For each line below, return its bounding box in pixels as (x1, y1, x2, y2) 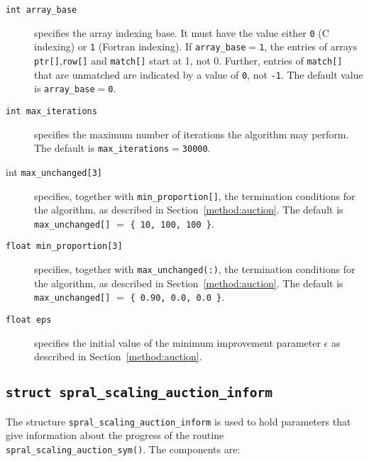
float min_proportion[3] (6, 241, 123, 252)
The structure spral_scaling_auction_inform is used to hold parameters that (6, 413, 351, 428)
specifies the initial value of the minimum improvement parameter (34, 335, 321, 350)
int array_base (6, 5, 77, 15)
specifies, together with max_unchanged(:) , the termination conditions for (34, 262, 356, 277)
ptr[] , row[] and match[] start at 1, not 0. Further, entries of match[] (34, 52, 343, 67)
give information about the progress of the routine (6, 428, 224, 443)
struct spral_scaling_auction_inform (6, 385, 272, 401)
